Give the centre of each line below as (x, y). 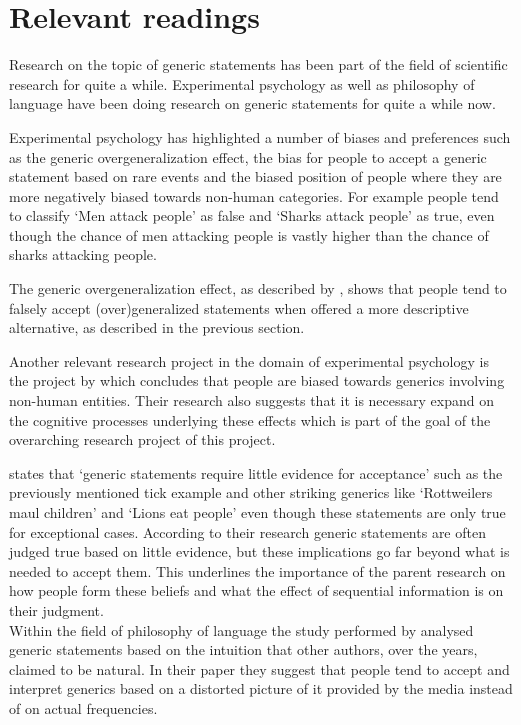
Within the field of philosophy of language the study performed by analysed (241, 629)
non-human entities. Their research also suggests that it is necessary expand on (251, 400)
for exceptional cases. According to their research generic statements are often (247, 531)
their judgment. (56, 609)
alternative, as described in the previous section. (157, 327)
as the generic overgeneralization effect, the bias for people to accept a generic (248, 156)
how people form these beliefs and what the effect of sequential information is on (256, 590)
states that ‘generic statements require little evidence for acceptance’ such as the (256, 472)
